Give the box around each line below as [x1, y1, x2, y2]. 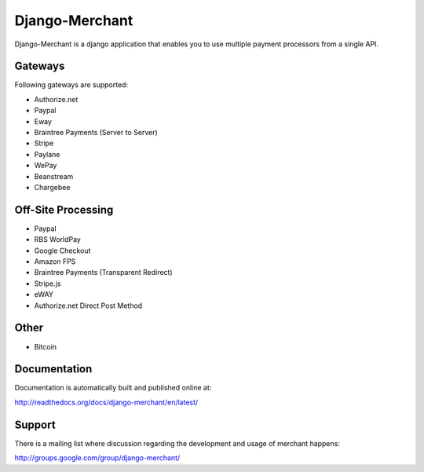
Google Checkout [34, 246, 91, 255]
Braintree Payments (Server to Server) [34, 128, 159, 137]
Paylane [34, 149, 60, 159]
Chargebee [34, 182, 71, 192]
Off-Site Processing [14, 203, 114, 216]
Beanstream [34, 171, 74, 181]
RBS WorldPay [34, 235, 82, 244]
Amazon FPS [34, 257, 76, 266]
